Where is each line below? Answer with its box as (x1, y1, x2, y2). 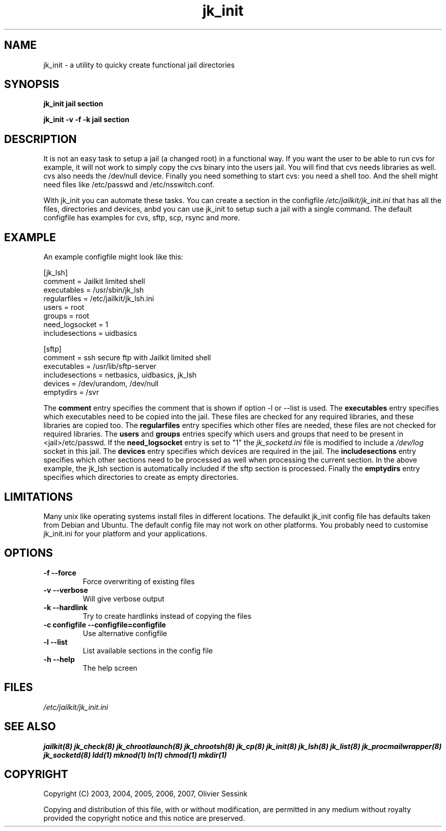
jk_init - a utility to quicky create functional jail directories (43, 60, 235, 69)
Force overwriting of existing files (82, 577, 195, 586)
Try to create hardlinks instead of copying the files (82, 611, 252, 620)
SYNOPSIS (4, 78, 60, 91)
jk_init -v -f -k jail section (43, 115, 130, 124)
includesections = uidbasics (43, 329, 137, 338)
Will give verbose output (82, 594, 164, 603)
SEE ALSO (4, 720, 56, 733)
